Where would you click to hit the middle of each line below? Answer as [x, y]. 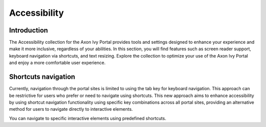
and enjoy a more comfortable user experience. [57, 63]
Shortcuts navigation [42, 77]
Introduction [29, 30]
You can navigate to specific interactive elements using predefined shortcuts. [88, 118]
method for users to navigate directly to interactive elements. [71, 109]
